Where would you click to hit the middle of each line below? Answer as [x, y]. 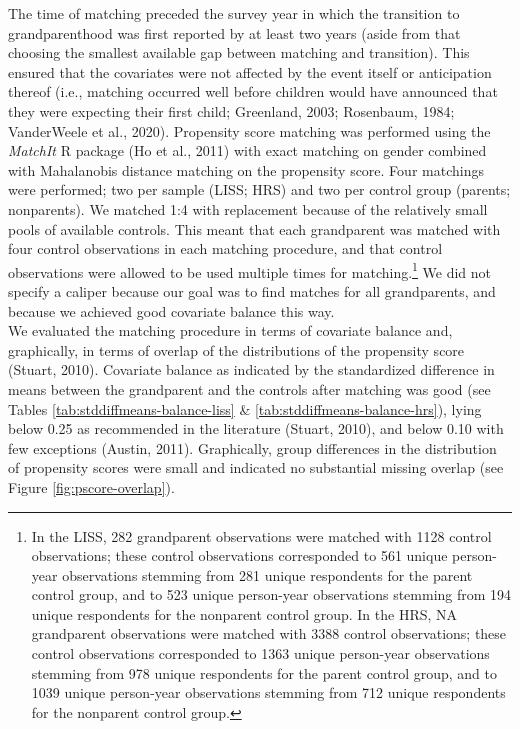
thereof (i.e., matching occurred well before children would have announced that [253, 91]
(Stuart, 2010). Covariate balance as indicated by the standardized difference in [251, 369]
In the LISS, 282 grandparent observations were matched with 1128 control [261, 535]
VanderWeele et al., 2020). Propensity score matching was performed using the [249, 130]
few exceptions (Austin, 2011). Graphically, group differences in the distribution [252, 447]
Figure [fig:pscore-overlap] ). [91, 486]
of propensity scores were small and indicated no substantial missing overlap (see [256, 467]
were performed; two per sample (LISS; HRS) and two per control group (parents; [259, 189]
